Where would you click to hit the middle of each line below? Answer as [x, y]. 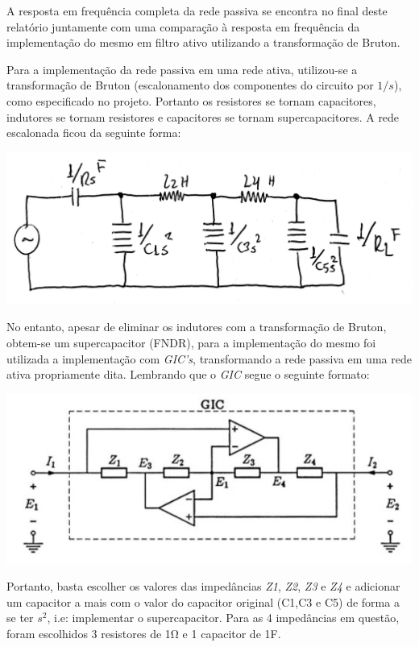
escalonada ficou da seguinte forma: [94, 133]
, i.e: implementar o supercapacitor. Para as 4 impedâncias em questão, [223, 618]
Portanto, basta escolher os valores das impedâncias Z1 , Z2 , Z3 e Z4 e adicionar [203, 586]
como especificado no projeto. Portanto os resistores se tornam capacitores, [191, 100]
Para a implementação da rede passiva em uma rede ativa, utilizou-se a [182, 69]
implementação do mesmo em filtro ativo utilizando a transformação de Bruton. [203, 42]
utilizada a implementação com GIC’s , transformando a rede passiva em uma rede [209, 358]
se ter [20, 618]
